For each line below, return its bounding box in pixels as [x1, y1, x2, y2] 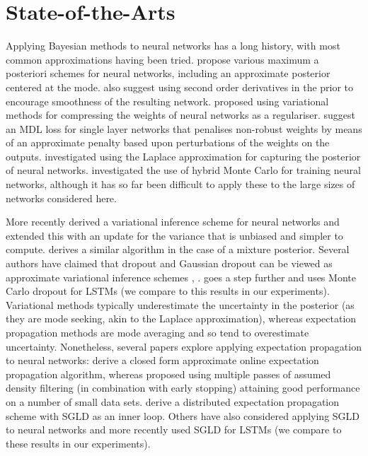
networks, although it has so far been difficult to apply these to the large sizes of [6, 177, 355, 192]
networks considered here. [6, 190, 117, 205]
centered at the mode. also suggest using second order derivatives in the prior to [6, 79, 354, 94]
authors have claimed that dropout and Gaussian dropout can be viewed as [6, 256, 333, 271]
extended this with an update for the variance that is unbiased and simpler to [6, 228, 343, 242]
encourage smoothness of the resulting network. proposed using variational [6, 93, 329, 108]
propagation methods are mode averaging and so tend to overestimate [6, 325, 309, 339]
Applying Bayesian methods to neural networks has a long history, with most [6, 38, 340, 53]
